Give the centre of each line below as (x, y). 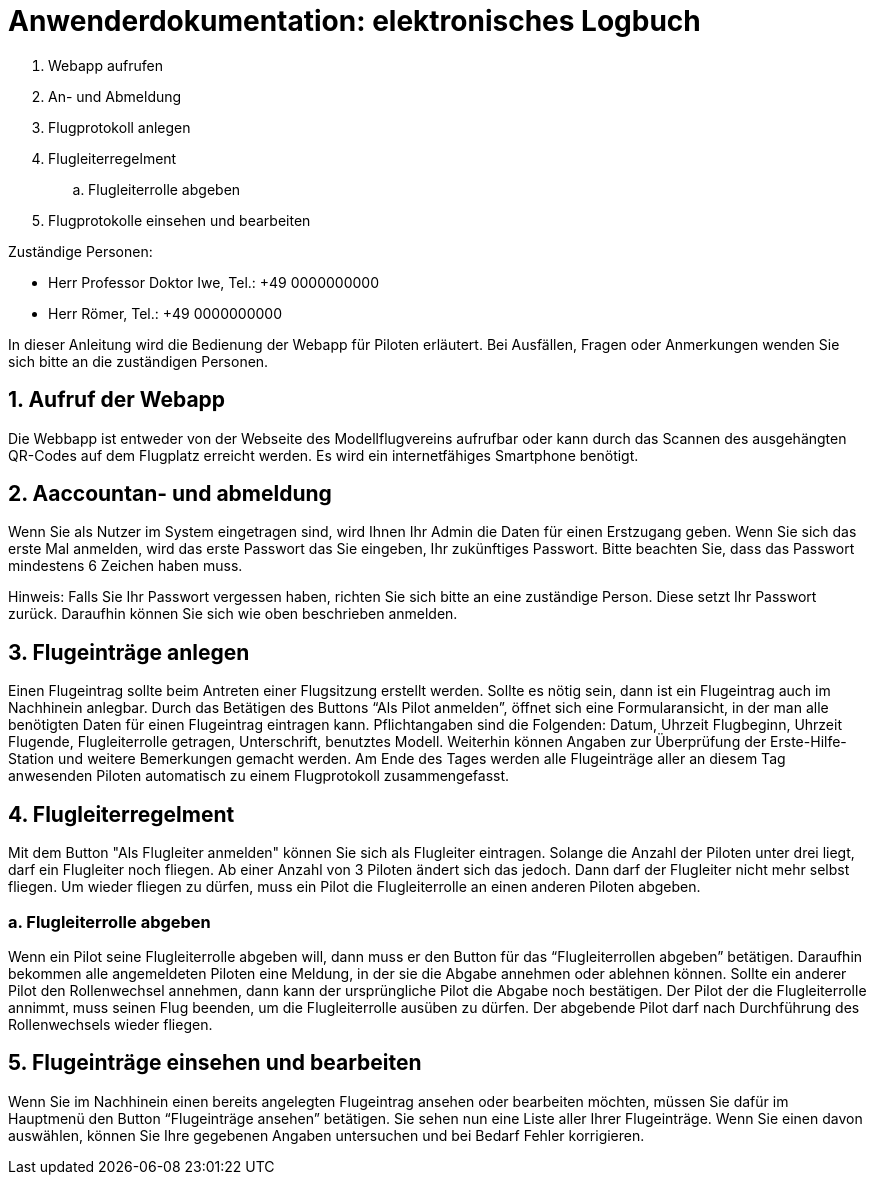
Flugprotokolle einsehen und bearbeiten (179, 220)
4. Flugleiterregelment (121, 814)
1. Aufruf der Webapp (117, 400)
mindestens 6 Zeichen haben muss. (125, 566)
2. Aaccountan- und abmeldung (170, 494)
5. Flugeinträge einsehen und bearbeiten (215, 1063)
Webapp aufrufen (105, 65)
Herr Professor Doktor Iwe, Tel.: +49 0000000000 (214, 282)
